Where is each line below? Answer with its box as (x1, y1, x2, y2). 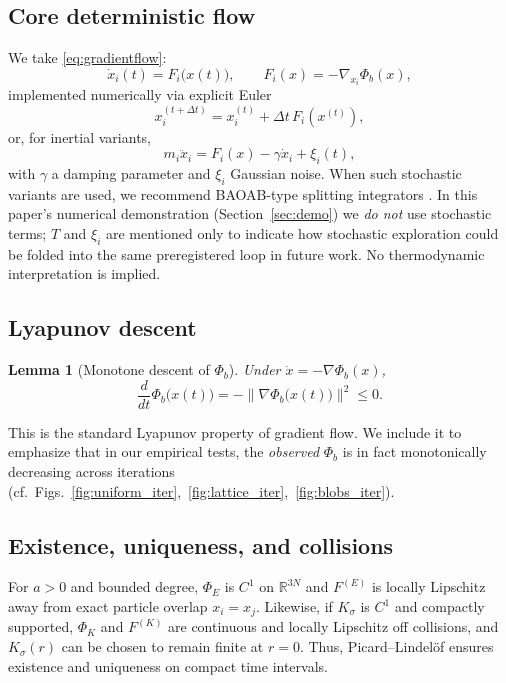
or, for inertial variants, (8, 126, 151, 147)
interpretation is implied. (8, 263, 161, 284)
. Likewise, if (255, 596, 333, 617)
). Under (228, 359, 281, 380)
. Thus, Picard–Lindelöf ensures (299, 636, 494, 657)
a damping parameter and (51, 163, 211, 184)
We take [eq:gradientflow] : (8, 47, 167, 68)
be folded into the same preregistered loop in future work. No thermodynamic (8, 243, 485, 264)
